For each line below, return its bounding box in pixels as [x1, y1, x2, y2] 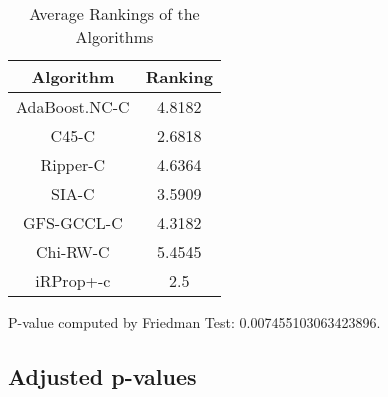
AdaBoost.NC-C [16, 95, 130, 118]
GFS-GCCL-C [22, 211, 123, 234]
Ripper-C [40, 153, 106, 176]
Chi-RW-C [36, 240, 110, 263]
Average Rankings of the [29, 2, 200, 25]
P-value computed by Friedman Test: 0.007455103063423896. [8, 312, 381, 332]
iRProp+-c [35, 269, 111, 292]
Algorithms [75, 25, 154, 48]
